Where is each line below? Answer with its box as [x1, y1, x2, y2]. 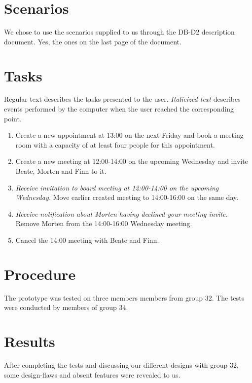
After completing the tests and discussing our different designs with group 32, [4, 360, 239, 370]
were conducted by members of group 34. [4, 302, 128, 312]
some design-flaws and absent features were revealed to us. [4, 369, 180, 380]
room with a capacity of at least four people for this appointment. [15, 139, 215, 150]
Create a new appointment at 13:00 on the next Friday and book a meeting [15, 130, 244, 140]
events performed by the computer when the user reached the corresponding [4, 104, 234, 114]
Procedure [4, 264, 76, 284]
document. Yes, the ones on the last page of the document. [4, 36, 181, 46]
